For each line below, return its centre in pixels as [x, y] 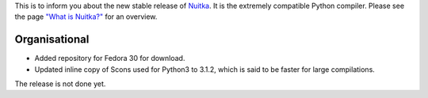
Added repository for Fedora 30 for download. [110, 58]
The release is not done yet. [60, 84]
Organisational [52, 40]
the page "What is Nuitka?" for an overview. [86, 17]
